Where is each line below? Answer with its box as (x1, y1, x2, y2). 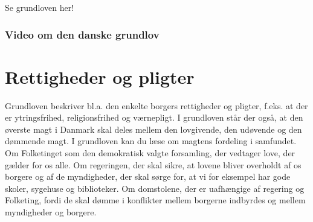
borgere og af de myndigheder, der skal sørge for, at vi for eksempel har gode (5, 170, 291, 183)
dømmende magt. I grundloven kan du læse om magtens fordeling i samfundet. (5, 135, 297, 147)
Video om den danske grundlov (5, 27, 160, 42)
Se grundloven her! (5, 1, 74, 13)
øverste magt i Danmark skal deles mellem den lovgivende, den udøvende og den (5, 122, 302, 135)
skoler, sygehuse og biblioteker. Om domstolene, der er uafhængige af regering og (5, 182, 305, 194)
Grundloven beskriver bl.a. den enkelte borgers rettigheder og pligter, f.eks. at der (5, 99, 308, 112)
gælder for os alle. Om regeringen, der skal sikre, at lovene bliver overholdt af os (5, 158, 302, 171)
